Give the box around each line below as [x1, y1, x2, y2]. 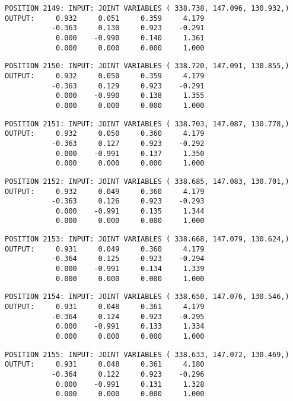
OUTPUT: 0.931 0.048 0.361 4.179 [5, 303, 205, 311]
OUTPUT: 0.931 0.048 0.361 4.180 [5, 360, 205, 369]
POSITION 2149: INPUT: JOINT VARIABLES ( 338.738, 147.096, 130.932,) [5, 4, 289, 12]
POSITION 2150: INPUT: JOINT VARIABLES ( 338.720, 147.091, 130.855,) [5, 62, 289, 71]
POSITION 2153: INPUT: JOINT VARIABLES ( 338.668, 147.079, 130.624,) [5, 235, 289, 244]
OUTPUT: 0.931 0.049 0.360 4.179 [5, 244, 205, 253]
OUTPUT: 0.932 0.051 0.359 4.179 [5, 14, 205, 23]
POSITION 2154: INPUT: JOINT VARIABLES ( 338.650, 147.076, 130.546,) [5, 292, 289, 301]
